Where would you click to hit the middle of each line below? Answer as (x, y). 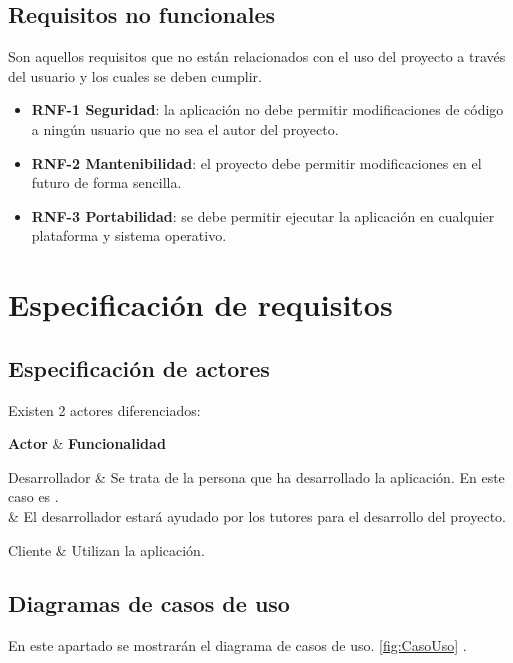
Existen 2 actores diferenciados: (104, 409)
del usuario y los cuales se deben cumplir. (135, 75)
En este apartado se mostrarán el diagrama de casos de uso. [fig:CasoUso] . (237, 645)
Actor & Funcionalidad (87, 443)
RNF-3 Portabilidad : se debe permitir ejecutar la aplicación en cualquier (263, 215)
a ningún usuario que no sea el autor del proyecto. (185, 128)
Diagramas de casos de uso (149, 603)
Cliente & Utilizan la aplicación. (106, 549)
